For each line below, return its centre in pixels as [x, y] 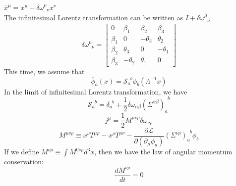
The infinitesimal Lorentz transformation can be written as [94, 18]
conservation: [24, 162]
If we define [22, 152]
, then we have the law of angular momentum [163, 152]
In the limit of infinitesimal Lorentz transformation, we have [96, 91]
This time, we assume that [44, 71]
